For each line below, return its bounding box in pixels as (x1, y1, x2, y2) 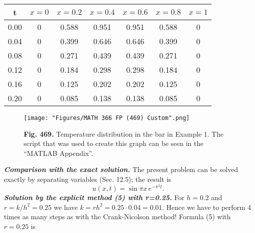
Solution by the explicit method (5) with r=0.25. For (4, 192, 184, 203)
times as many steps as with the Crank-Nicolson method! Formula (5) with (4, 211, 231, 222)
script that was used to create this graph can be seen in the (24, 138, 204, 148)
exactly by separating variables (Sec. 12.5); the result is (4, 174, 172, 184)
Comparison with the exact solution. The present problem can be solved (4, 164, 238, 175)
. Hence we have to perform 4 (162, 202, 251, 212)
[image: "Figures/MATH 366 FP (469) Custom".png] (24, 115, 190, 121)
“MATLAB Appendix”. (24, 147, 93, 158)
